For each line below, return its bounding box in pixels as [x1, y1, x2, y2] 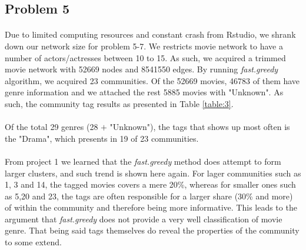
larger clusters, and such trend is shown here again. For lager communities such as [5, 166, 301, 179]
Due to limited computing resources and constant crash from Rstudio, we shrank [5, 28, 296, 41]
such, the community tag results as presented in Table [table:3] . [5, 97, 234, 109]
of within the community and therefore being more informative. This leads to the [5, 201, 297, 214]
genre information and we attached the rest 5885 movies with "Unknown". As [5, 86, 284, 98]
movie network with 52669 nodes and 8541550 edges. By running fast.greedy [5, 63, 278, 75]
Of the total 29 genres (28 [5, 121, 98, 133]
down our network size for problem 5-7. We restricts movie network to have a [5, 39, 283, 52]
